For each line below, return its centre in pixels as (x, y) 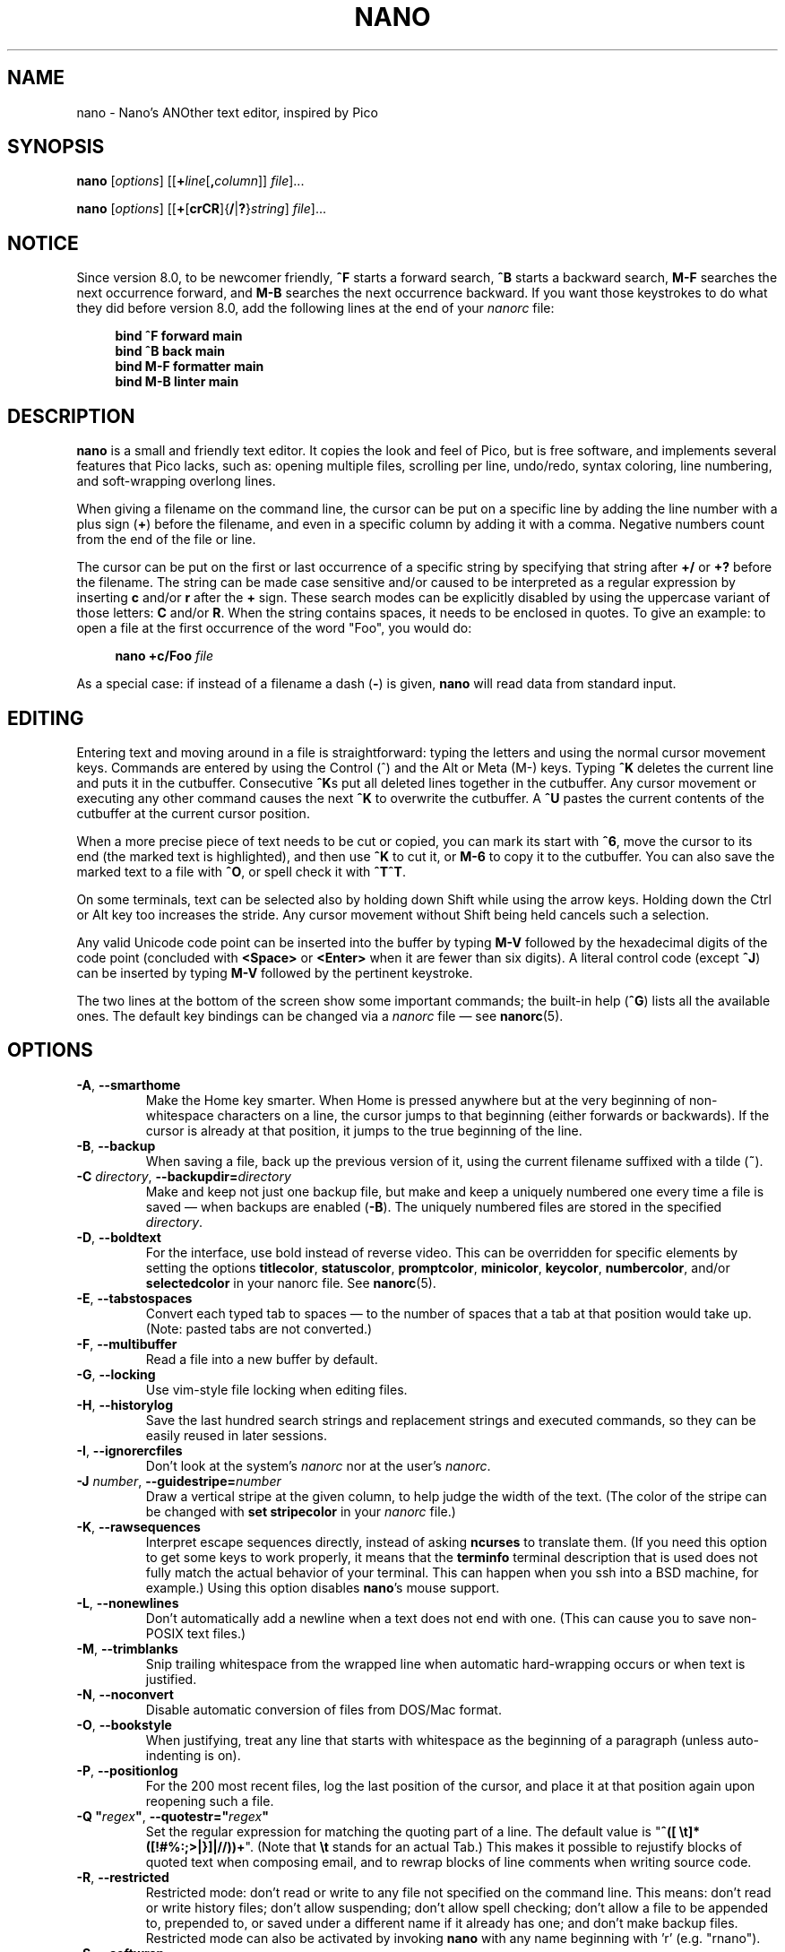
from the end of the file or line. (166, 540)
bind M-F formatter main (190, 367)
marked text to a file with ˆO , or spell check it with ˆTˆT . (241, 871)
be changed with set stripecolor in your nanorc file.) (301, 1511)
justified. (171, 1679)
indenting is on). (193, 1755)
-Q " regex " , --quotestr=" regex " (173, 1816)
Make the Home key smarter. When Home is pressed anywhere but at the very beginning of (416, 1100)
